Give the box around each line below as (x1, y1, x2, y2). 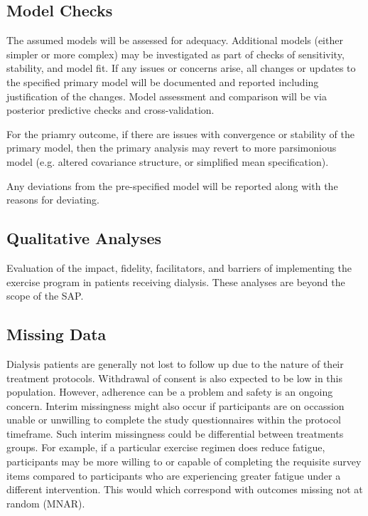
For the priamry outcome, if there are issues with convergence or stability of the (6, 126, 355, 141)
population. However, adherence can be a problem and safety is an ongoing (6, 384, 333, 399)
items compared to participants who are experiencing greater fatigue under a (6, 468, 341, 483)
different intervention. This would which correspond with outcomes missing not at (6, 482, 363, 497)
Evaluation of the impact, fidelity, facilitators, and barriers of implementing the (6, 260, 352, 275)
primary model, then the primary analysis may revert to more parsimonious (6, 140, 337, 155)
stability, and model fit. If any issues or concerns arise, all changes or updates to (6, 60, 356, 75)
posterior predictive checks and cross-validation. (6, 102, 215, 117)
